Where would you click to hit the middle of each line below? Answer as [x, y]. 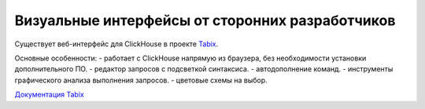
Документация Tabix [49, 95]
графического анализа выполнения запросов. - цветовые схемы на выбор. [141, 80]
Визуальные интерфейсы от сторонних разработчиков [205, 20]
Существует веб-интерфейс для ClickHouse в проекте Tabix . [116, 44]
